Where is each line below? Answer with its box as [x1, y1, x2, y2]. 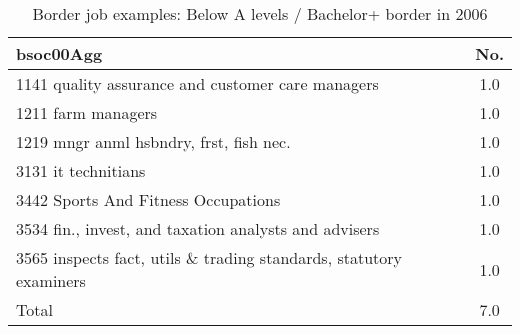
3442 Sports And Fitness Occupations [16, 188, 281, 211]
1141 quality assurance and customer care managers [16, 72, 379, 95]
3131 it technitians [16, 159, 146, 182]
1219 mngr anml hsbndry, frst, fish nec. [16, 130, 291, 153]
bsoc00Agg [16, 42, 103, 65]
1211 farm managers [16, 101, 158, 124]
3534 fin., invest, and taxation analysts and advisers [16, 217, 380, 240]
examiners [16, 269, 86, 292]
